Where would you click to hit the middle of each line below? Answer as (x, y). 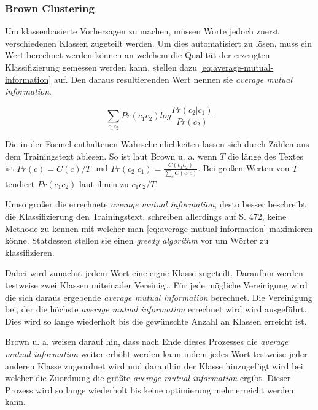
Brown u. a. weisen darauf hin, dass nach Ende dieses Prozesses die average (147, 342)
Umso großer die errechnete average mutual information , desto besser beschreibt (156, 204)
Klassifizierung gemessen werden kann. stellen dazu (101, 67)
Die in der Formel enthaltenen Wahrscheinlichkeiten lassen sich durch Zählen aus (157, 144)
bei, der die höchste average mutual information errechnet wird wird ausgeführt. (156, 309)
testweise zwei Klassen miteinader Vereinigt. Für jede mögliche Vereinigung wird (156, 284)
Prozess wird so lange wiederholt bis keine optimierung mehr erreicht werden (149, 389)
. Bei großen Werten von (244, 168)
